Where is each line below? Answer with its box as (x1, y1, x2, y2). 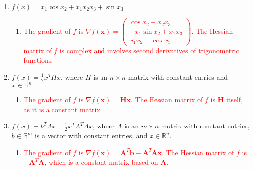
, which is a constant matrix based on (44, 157, 158, 167)
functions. (23, 55, 53, 65)
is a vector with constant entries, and (34, 130, 148, 141)
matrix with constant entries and (128, 71, 228, 82)
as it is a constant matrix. (23, 104, 102, 114)
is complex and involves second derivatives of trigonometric (59, 45, 239, 55)
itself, (226, 94, 243, 105)
